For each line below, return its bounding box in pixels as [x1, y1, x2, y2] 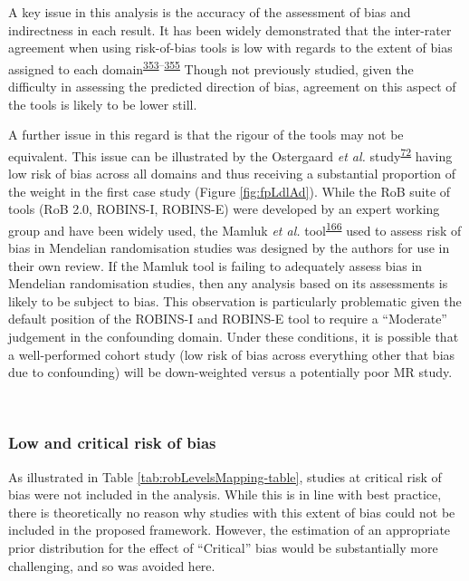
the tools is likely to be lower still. [8, 94, 197, 113]
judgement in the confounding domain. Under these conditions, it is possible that [8, 327, 459, 346]
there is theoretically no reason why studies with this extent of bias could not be [8, 502, 455, 521]
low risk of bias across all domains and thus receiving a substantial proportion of [8, 164, 455, 183]
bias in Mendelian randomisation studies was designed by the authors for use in [8, 238, 450, 257]
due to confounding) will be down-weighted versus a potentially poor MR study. [8, 363, 453, 382]
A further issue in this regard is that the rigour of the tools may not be [8, 125, 404, 144]
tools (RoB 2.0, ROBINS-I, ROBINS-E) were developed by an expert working [8, 199, 440, 218]
